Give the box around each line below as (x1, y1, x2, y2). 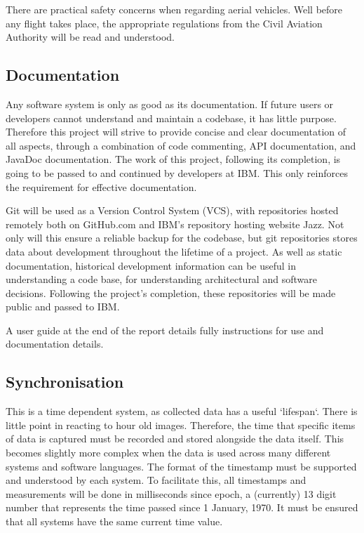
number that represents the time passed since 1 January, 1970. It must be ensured (6, 500, 358, 515)
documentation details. (6, 336, 104, 351)
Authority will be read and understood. (6, 29, 175, 44)
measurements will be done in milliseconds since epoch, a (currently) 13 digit (6, 486, 337, 501)
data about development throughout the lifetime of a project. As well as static (6, 244, 342, 258)
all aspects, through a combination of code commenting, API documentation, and (6, 138, 356, 152)
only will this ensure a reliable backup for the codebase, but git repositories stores (6, 230, 358, 245)
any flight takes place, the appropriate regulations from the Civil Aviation (6, 15, 323, 30)
